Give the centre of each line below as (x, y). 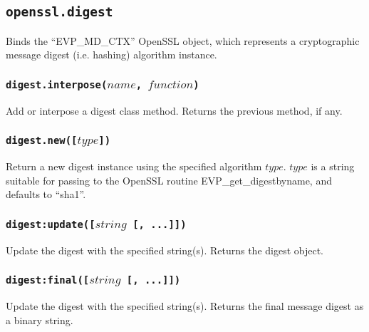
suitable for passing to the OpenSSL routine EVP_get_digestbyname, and (169, 180)
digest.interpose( (57, 84)
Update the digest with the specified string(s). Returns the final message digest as (185, 306)
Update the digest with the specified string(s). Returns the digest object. (165, 250)
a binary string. (40, 320)
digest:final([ (48, 280)
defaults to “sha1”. (46, 194)
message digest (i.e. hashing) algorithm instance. (111, 55)
